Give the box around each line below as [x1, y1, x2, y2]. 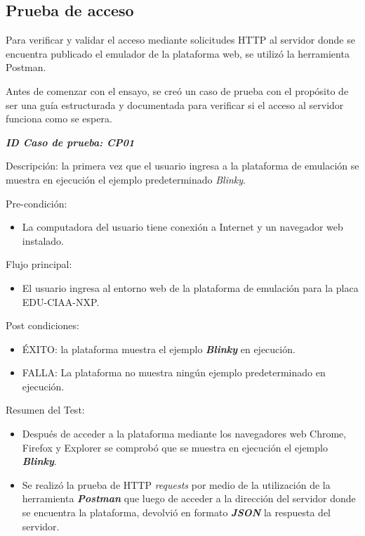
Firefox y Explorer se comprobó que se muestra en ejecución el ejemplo [22, 440, 328, 454]
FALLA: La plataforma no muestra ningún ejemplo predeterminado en [22, 365, 326, 380]
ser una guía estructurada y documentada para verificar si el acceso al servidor [6, 97, 344, 112]
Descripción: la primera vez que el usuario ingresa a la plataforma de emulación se [6, 158, 359, 173]
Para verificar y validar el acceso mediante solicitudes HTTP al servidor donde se [6, 32, 355, 47]
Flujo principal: [6, 257, 72, 272]
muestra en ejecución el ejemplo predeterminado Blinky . [6, 172, 246, 186]
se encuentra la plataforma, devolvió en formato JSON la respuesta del [22, 505, 331, 520]
